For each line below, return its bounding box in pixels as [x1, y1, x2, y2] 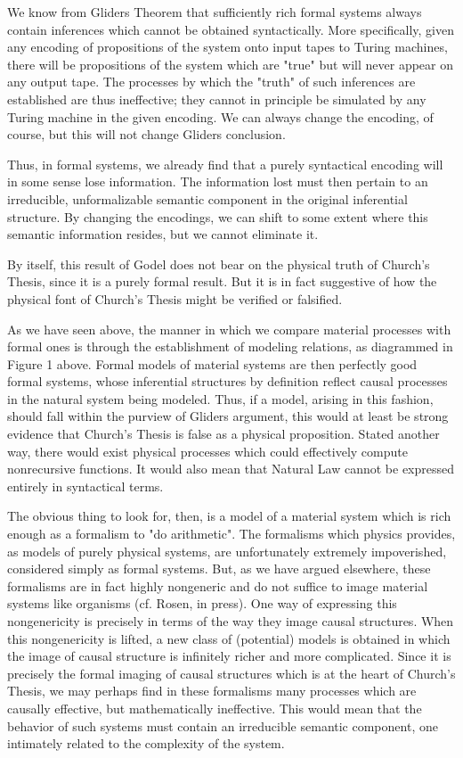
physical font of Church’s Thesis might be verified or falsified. [7, 289, 343, 308]
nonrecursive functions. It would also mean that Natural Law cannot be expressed [7, 459, 455, 478]
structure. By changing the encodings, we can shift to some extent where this [7, 207, 428, 226]
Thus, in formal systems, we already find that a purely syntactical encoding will [7, 154, 443, 173]
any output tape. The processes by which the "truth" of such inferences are [7, 72, 416, 91]
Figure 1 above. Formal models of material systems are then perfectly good [7, 354, 418, 373]
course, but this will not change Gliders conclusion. [7, 125, 286, 144]
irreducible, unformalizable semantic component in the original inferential [7, 189, 408, 208]
